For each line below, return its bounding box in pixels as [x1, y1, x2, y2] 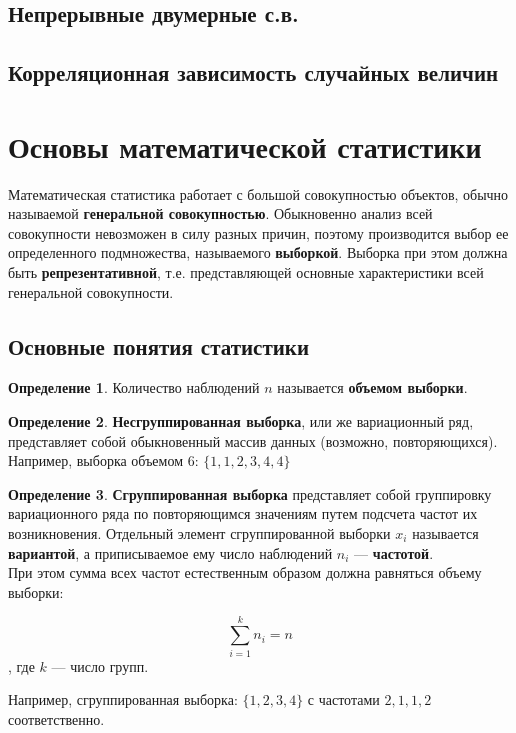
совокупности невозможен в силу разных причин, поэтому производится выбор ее [8, 222, 509, 243]
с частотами [307, 689, 380, 710]
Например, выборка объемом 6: [8, 450, 199, 471]
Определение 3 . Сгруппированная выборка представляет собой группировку [8, 483, 492, 504]
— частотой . [354, 542, 434, 563]
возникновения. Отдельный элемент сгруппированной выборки [8, 523, 391, 544]
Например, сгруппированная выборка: [8, 689, 238, 710]
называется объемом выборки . [277, 377, 468, 398]
